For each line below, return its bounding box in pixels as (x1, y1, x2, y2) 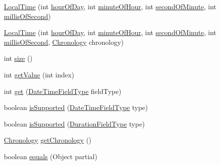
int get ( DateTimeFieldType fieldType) (4, 86, 122, 96)
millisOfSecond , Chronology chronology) (4, 37, 124, 47)
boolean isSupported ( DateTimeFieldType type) (4, 102, 148, 112)
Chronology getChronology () (4, 135, 92, 145)
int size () (4, 53, 33, 63)
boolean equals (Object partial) (4, 151, 97, 161)
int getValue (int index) (4, 69, 74, 79)
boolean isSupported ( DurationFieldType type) (4, 118, 145, 128)
